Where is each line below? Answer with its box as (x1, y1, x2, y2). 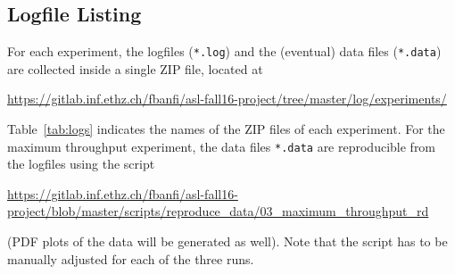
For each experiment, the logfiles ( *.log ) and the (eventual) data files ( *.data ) (7, 42, 442, 61)
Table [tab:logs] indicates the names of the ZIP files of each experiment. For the (7, 120, 445, 138)
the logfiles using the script (7, 154, 155, 173)
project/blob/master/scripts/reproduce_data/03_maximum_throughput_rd (7, 202, 429, 220)
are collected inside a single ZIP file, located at (7, 59, 263, 78)
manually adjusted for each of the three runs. (7, 249, 254, 268)
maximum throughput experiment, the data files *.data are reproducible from (7, 137, 436, 155)
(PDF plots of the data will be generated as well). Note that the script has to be (7, 232, 448, 251)
